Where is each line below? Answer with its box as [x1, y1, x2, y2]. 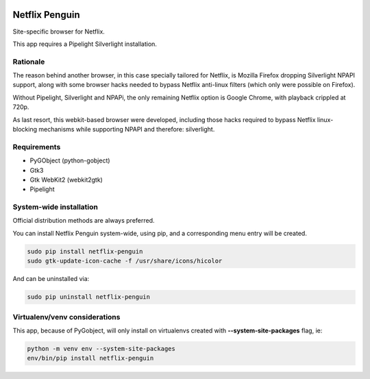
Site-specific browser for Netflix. [12, 27, 106, 36]
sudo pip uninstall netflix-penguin [27, 293, 151, 301]
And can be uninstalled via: [12, 275, 90, 283]
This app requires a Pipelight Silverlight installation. [12, 40, 158, 48]
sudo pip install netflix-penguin [27, 247, 143, 255]
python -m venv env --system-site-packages [27, 345, 176, 352]
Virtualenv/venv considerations [12, 312, 121, 321]
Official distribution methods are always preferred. [12, 217, 155, 225]
